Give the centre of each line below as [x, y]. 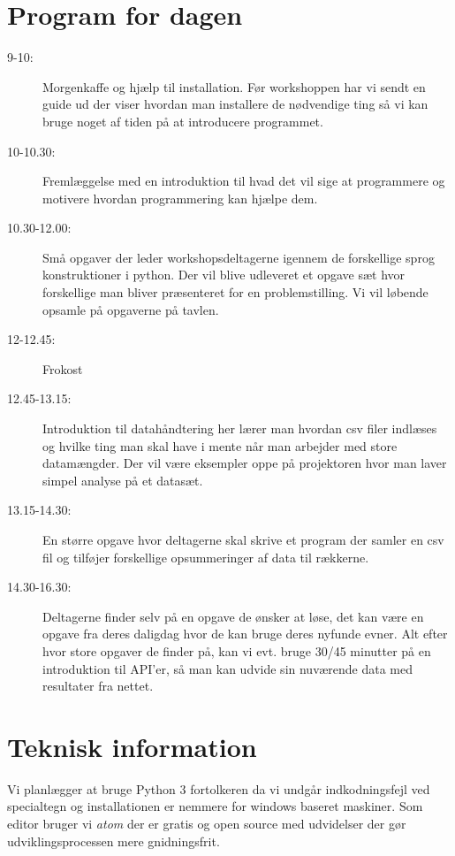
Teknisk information [132, 746]
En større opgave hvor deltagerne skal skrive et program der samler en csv [243, 539]
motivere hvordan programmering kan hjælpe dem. [180, 198]
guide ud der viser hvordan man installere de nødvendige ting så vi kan [235, 104]
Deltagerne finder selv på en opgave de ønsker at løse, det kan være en [233, 616]
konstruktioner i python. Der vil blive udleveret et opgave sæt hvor [224, 275]
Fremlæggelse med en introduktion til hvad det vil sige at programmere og [244, 181]
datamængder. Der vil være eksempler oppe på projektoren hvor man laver [245, 463]
